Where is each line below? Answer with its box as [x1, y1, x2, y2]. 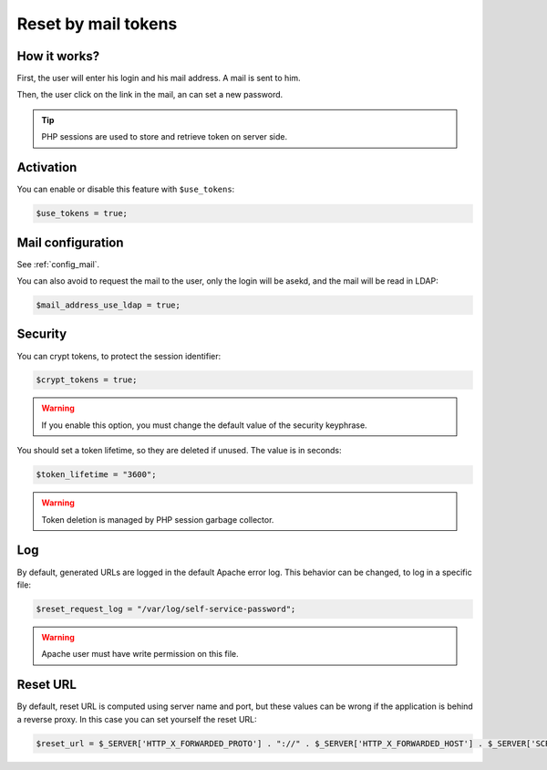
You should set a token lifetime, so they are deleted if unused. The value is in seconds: [16, 445, 342, 456]
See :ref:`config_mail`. [16, 258, 100, 269]
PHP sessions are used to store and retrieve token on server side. [41, 131, 287, 142]
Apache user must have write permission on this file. [41, 649, 239, 660]
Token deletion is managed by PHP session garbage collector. [41, 514, 274, 525]
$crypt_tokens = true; [36, 375, 138, 385]
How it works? [16, 48, 100, 64]
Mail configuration [16, 234, 124, 250]
